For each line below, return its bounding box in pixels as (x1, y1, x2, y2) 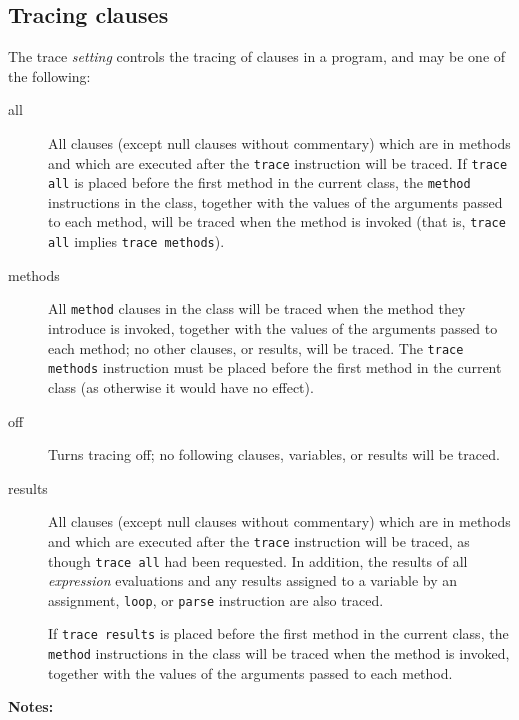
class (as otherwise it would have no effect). (48, 376, 314, 397)
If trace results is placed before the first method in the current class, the (48, 623, 509, 644)
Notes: (8, 696, 54, 717)
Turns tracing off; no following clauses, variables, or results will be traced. (48, 444, 500, 465)
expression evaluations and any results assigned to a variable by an (48, 570, 458, 591)
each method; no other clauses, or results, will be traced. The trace (48, 337, 464, 358)
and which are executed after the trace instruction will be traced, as (48, 530, 470, 551)
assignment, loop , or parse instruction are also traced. (48, 589, 384, 610)
